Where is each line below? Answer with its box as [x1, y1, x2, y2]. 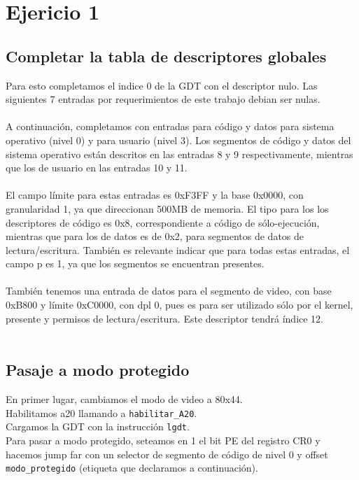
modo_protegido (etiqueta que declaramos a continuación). [6, 460, 258, 475]
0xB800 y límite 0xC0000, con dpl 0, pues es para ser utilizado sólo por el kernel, [6, 297, 353, 312]
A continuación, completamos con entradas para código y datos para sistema [6, 119, 335, 134]
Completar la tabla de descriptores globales [6, 45, 327, 66]
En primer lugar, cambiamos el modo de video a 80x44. [6, 392, 243, 407]
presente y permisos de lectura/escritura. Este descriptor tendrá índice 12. [6, 311, 324, 325]
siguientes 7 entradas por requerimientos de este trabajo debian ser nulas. [6, 92, 321, 106]
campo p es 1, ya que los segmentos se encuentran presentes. [6, 256, 265, 271]
